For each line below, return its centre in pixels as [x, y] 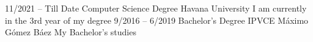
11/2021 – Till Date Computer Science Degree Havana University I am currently [156, 8]
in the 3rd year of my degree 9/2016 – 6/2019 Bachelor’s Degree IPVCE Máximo [157, 20]
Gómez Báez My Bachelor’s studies [71, 32]
